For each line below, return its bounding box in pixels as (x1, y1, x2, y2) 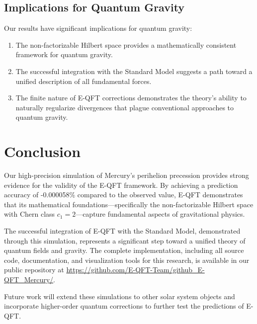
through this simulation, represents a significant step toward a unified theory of (4, 235, 246, 245)
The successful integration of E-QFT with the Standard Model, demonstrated (4, 226, 241, 236)
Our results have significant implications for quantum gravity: (4, 23, 192, 33)
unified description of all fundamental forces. (15, 76, 152, 86)
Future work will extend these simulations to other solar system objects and (4, 291, 235, 301)
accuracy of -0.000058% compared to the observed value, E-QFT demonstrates (4, 189, 243, 200)
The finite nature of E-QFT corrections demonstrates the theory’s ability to (15, 92, 247, 103)
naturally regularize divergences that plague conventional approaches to (15, 102, 234, 112)
